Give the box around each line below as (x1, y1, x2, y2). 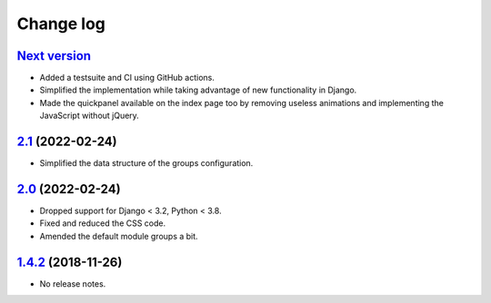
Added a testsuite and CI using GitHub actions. (39, 73, 215, 83)
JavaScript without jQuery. (39, 110, 140, 122)
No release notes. (39, 278, 106, 289)
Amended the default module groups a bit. (39, 230, 199, 241)
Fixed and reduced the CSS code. (39, 218, 166, 229)
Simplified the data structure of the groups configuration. (39, 158, 254, 169)
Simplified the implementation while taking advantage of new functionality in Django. (39, 84, 357, 95)
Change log (16, 14, 106, 34)
